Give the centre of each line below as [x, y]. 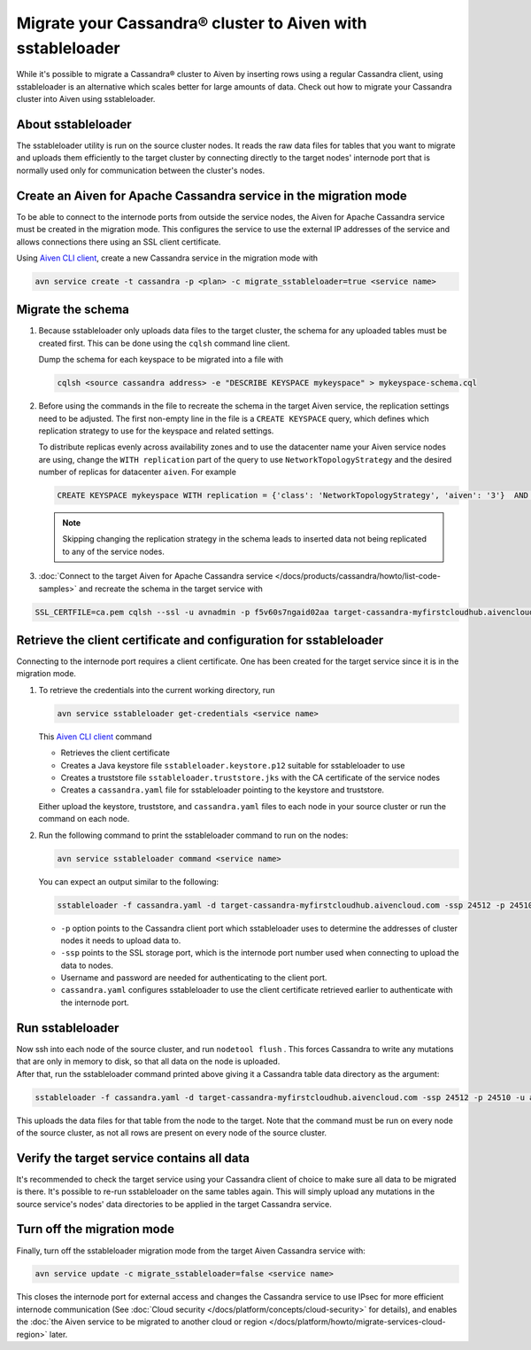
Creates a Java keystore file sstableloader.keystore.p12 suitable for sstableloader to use [233, 765]
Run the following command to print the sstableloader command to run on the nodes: [193, 835]
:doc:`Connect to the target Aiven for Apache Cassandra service [156, 576]
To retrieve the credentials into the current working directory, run [157, 690]
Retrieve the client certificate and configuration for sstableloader [200, 640]
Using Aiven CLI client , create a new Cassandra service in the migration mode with [167, 258]
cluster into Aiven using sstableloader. [86, 99]
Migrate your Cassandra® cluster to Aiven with [192, 23]
